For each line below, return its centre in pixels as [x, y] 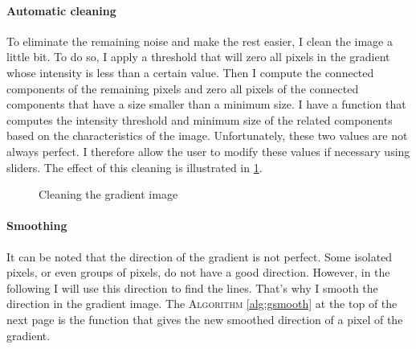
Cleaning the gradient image [108, 194]
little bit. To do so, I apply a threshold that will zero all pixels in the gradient [198, 57]
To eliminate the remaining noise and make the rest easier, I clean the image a [200, 41]
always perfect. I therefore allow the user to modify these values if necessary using [208, 151]
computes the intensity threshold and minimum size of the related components [200, 119]
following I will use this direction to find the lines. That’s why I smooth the [192, 287]
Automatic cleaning [61, 10]
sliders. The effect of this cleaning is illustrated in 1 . [135, 167]
